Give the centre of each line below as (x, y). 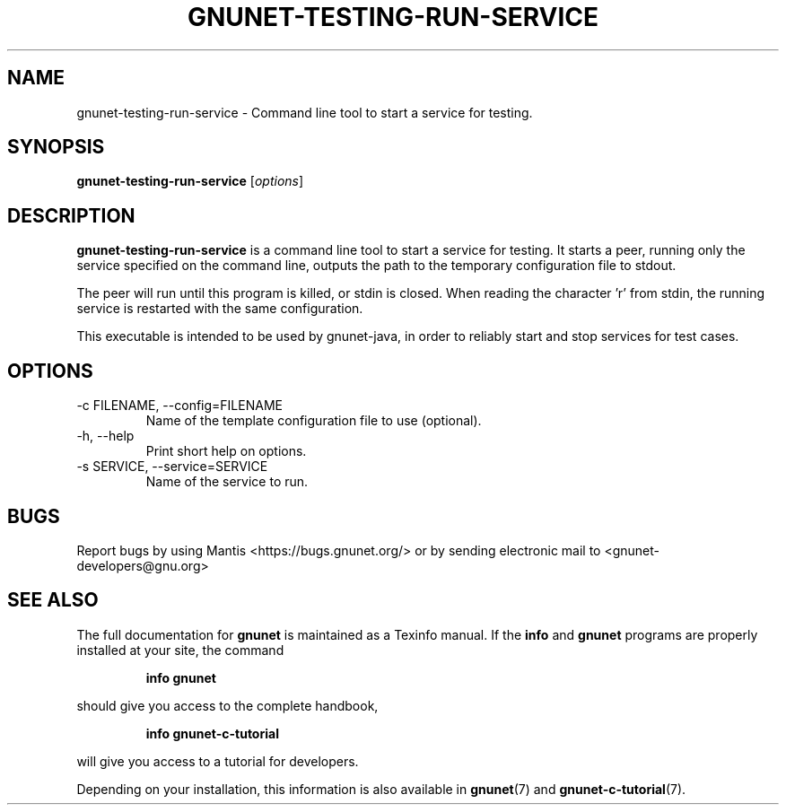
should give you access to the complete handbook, (227, 705)
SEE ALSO (53, 600)
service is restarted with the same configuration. (220, 309)
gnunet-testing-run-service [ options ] (190, 181)
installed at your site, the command (180, 650)
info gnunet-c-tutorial (212, 733)
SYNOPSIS (56, 147)
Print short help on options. (226, 451)
